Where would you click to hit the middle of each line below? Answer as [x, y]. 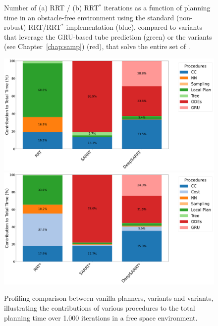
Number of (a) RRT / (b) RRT [52, 7]
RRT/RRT [45, 27]
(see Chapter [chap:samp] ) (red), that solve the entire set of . [97, 46]
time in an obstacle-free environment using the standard [89, 17]
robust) [15, 27]
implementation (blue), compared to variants [134, 27]
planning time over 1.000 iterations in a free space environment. [101, 317]
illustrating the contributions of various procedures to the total [100, 308]
